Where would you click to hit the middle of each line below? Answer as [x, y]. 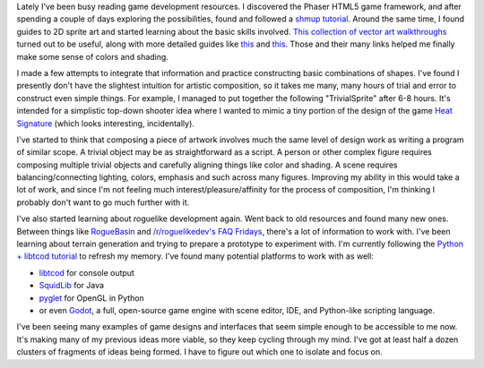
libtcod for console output [86, 272]
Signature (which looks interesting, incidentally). [105, 123]
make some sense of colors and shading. [93, 56]
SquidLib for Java [72, 286]
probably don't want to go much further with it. [103, 202]
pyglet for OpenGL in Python [92, 298]
